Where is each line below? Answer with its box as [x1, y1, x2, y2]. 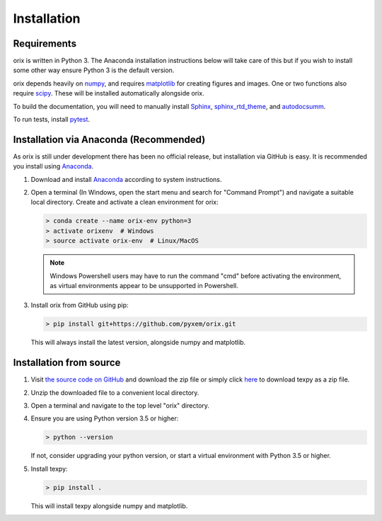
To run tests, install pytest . [13, 115, 91, 124]
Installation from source [13, 357, 121, 369]
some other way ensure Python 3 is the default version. [13, 66, 175, 74]
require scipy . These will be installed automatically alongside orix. [13, 89, 204, 98]
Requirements [13, 38, 77, 50]
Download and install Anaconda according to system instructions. [30, 175, 222, 183]
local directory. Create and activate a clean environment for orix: [30, 198, 219, 207]
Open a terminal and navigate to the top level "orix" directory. [30, 401, 210, 410]
